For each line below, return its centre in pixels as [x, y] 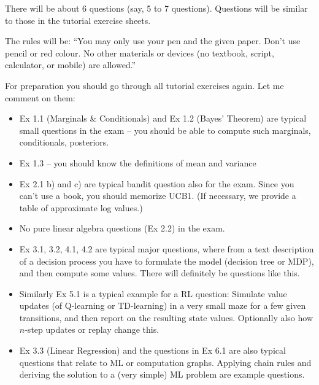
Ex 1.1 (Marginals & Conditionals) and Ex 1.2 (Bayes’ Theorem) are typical [163, 118]
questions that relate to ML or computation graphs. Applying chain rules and [165, 362]
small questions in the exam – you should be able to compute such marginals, [165, 130]
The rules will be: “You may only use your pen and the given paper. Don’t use [153, 41]
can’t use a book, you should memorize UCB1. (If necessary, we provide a [158, 196]
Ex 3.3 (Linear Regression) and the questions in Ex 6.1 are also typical [152, 350]
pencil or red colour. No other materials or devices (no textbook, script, [140, 52]
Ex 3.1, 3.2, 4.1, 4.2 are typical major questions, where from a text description [167, 248]
